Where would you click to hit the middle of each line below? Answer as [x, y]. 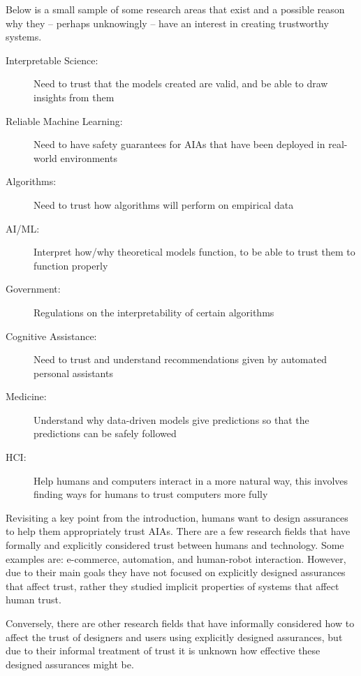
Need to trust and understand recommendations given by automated [180, 359]
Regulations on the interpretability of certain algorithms [154, 312]
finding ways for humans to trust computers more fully [151, 494]
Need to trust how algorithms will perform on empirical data [164, 204]
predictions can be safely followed [105, 433]
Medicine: [26, 396]
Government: [33, 289]
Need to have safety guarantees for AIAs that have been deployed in [179, 144]
